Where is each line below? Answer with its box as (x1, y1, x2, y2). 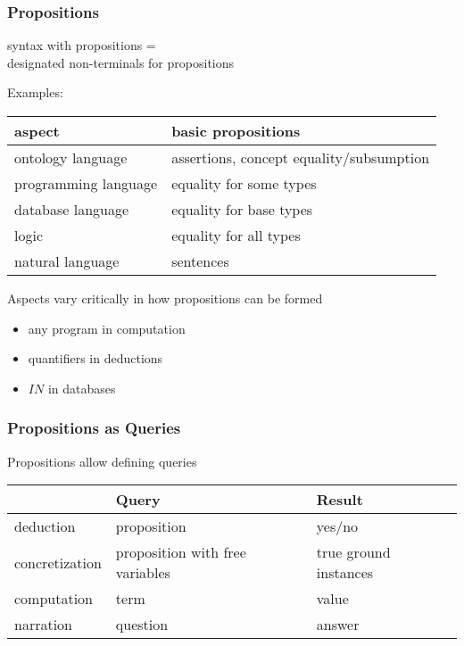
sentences (171, 251, 229, 271)
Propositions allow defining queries (7, 451, 197, 470)
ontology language (14, 147, 128, 168)
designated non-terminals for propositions (7, 53, 235, 71)
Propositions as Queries (7, 417, 181, 439)
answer (316, 614, 360, 635)
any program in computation (28, 319, 186, 337)
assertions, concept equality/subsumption (171, 147, 430, 168)
